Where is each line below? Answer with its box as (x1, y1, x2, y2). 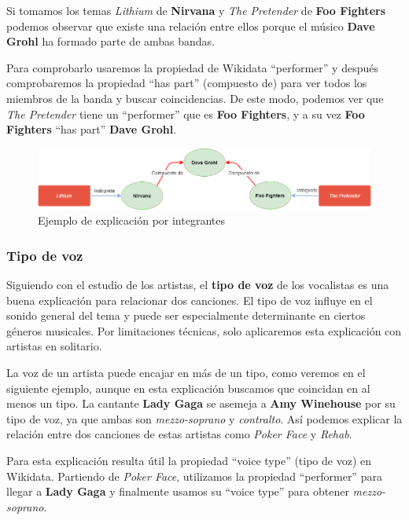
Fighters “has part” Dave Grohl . (6, 121, 177, 137)
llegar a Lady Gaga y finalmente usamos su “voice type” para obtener (6, 483, 349, 500)
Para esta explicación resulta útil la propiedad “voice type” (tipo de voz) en (6, 452, 372, 469)
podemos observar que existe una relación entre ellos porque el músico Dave (6, 17, 375, 34)
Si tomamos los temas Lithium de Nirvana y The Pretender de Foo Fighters (6, 2, 385, 18)
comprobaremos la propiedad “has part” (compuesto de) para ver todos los (6, 75, 367, 91)
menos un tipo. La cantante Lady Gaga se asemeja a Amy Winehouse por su (6, 395, 396, 412)
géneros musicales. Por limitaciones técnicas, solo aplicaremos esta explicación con (6, 322, 402, 339)
